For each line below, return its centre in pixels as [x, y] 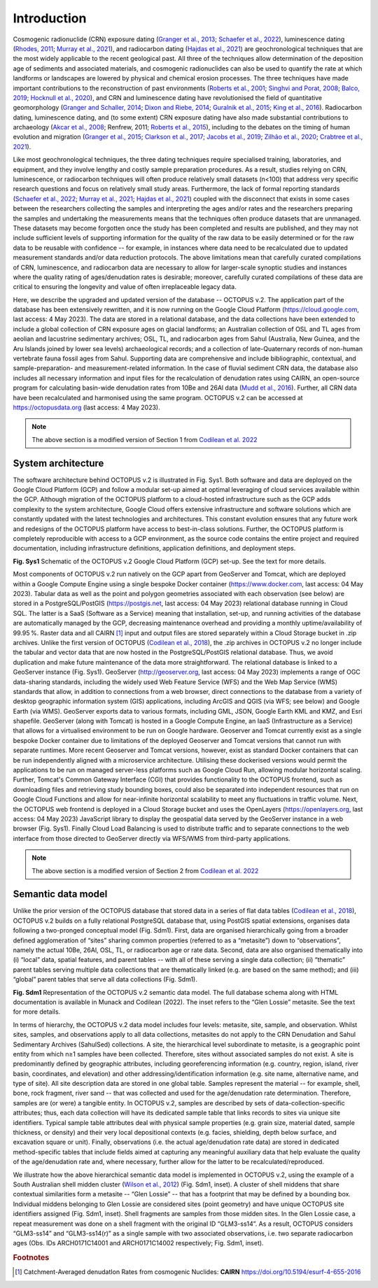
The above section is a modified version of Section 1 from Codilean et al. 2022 [145, 439]
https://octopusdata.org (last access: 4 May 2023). [86, 407]
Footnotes [31, 1258]
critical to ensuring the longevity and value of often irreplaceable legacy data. [125, 287]
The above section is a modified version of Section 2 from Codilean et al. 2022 [145, 870]
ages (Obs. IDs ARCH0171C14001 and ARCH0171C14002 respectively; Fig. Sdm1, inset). [138, 1243]
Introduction [50, 18]
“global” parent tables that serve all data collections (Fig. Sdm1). [105, 979]
